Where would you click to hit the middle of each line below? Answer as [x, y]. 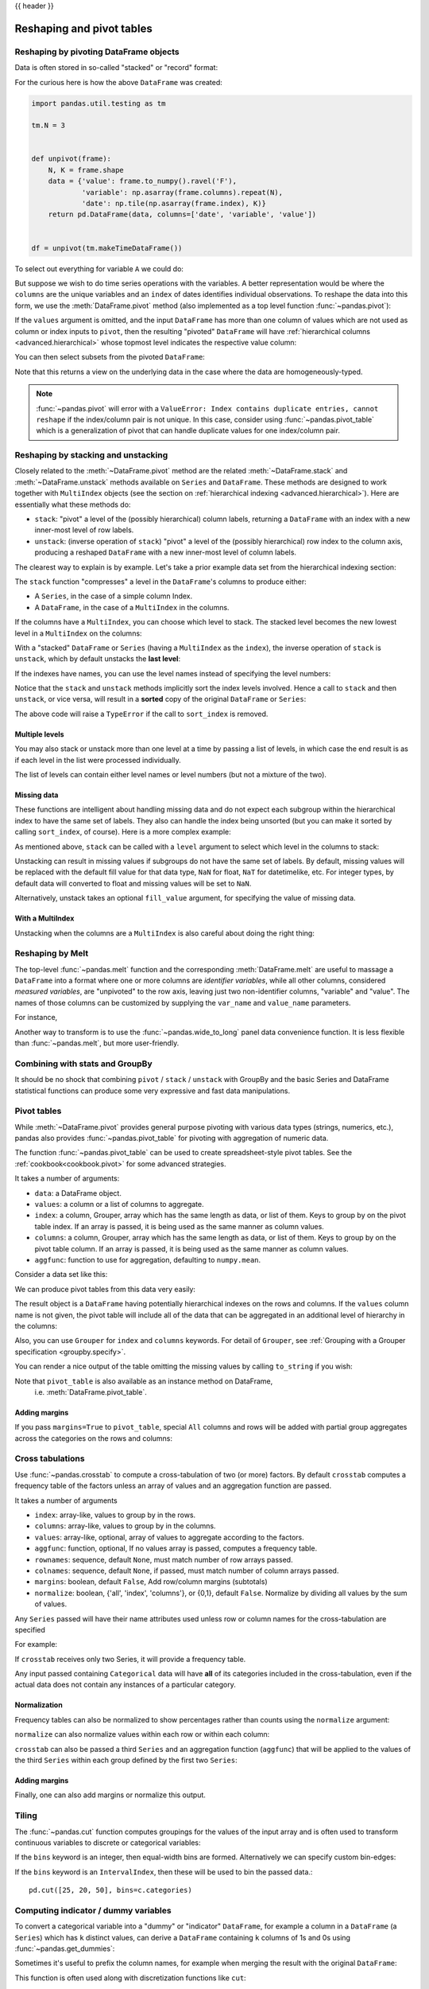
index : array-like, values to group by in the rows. [115, 1515]
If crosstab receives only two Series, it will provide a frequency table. [130, 1659]
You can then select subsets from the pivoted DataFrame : [110, 357]
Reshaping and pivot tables [83, 28]
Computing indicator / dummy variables [93, 1910]
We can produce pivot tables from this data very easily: [105, 1289]
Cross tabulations [50, 1458]
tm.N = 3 [48, 126]
